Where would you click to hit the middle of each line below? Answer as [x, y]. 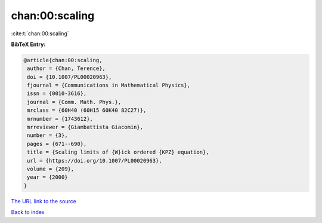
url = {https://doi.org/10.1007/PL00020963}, [95, 161]
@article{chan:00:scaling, [63, 60]
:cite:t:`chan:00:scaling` [40, 33]
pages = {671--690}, [57, 144]
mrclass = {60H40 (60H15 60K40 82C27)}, [87, 110]
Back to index [28, 212]
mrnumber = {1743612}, [60, 119]
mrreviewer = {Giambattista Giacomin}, [85, 127]
